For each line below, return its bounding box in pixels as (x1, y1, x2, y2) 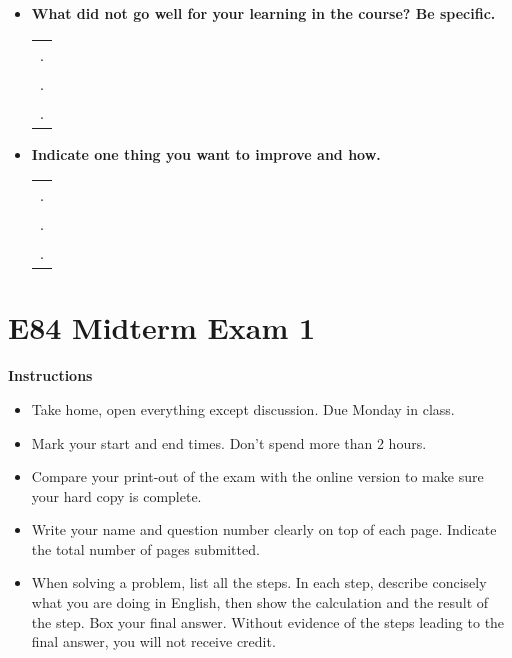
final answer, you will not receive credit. (31, 631, 276, 652)
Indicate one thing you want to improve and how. (31, 143, 381, 164)
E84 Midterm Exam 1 (8, 307, 316, 348)
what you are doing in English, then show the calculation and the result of (31, 592, 489, 613)
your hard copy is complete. (31, 485, 202, 506)
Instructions (8, 365, 93, 386)
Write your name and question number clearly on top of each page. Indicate (31, 519, 497, 540)
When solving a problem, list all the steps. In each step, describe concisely (31, 572, 487, 593)
